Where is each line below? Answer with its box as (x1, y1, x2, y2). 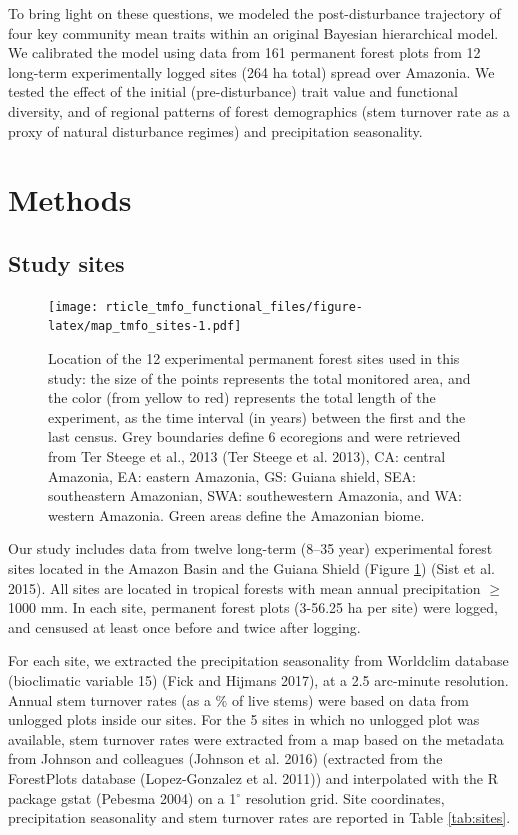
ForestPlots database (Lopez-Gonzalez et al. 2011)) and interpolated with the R (8, 767, 499, 788)
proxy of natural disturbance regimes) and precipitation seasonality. (8, 120, 423, 141)
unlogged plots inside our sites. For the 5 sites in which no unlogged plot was (8, 709, 480, 730)
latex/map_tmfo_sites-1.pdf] (48, 319, 242, 334)
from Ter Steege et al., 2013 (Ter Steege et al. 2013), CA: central (48, 446, 446, 467)
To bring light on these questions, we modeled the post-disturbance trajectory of (8, 3, 501, 23)
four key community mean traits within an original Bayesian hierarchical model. (8, 22, 499, 43)
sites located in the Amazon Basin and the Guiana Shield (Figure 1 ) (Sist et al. (8, 557, 495, 578)
